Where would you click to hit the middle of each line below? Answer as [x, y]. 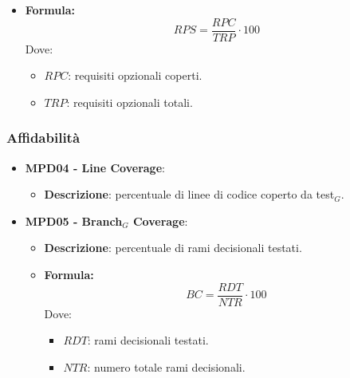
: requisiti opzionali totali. [130, 102]
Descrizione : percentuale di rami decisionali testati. [173, 248]
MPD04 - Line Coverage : [95, 167]
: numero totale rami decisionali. [166, 366]
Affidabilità [43, 138]
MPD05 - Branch [74, 220]
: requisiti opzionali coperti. [135, 75]
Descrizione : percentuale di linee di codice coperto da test [189, 194]
